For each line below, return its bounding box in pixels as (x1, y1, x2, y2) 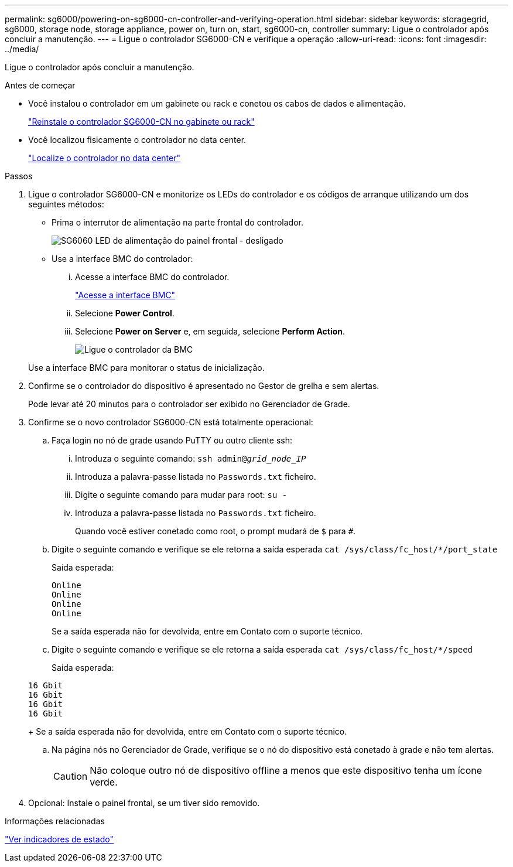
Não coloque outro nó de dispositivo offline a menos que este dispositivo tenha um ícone (90, 764, 483, 776)
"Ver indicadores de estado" (5, 834, 114, 844)
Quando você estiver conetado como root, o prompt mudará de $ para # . (75, 526, 356, 536)
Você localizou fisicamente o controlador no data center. (28, 135, 247, 145)
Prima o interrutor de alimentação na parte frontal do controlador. (52, 217, 303, 227)
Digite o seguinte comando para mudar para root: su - (75, 490, 288, 500)
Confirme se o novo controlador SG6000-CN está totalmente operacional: (28, 417, 313, 427)
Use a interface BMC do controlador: (52, 254, 193, 264)
